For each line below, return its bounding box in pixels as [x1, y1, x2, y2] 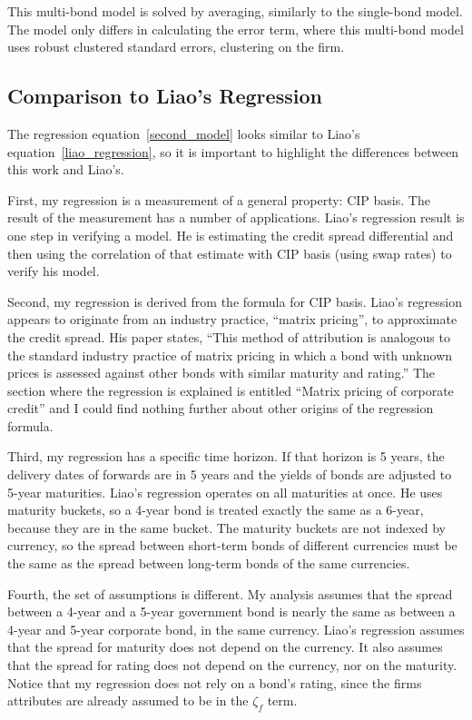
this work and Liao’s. [7, 160, 124, 179]
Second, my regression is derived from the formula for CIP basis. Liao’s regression [7, 291, 463, 311]
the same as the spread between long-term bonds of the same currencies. [7, 554, 410, 573]
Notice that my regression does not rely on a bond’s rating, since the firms [7, 673, 422, 692]
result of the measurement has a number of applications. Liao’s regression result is [7, 208, 465, 227]
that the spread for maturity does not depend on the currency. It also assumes [7, 637, 443, 656]
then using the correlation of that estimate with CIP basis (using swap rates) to [7, 243, 452, 262]
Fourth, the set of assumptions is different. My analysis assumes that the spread [7, 584, 453, 603]
